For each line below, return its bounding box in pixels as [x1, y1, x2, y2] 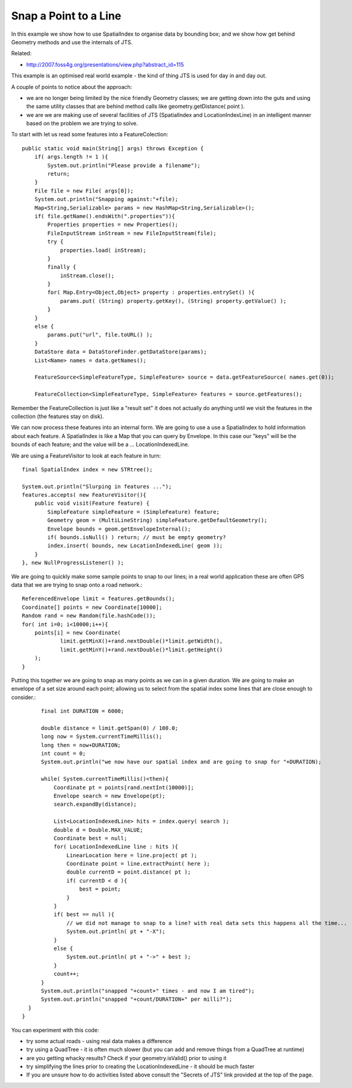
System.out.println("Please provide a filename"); [47, 162, 201, 169]
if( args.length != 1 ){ [34, 153, 108, 161]
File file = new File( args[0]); [34, 187, 134, 194]
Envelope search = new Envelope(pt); [53, 792, 166, 799]
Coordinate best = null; [53, 835, 128, 841]
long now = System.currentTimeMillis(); [41, 733, 163, 740]
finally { [47, 264, 77, 271]
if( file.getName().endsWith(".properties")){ [34, 213, 175, 219]
